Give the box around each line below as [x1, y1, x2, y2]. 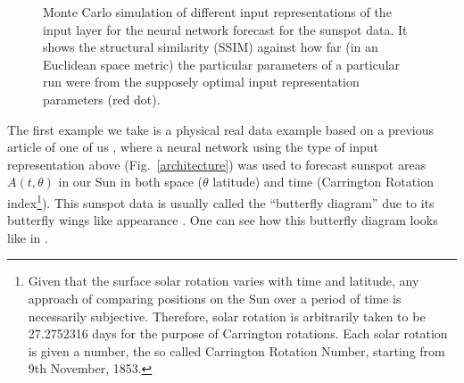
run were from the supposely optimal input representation [43, 72, 360, 91]
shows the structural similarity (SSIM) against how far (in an [43, 37, 378, 56]
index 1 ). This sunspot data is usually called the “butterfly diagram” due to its [7, 190, 435, 212]
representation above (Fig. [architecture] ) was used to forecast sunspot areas [7, 154, 427, 173]
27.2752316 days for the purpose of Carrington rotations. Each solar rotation [28, 324, 448, 343]
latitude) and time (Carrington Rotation [212, 172, 434, 191]
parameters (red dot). [43, 89, 161, 108]
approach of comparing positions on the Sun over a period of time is [28, 288, 402, 307]
